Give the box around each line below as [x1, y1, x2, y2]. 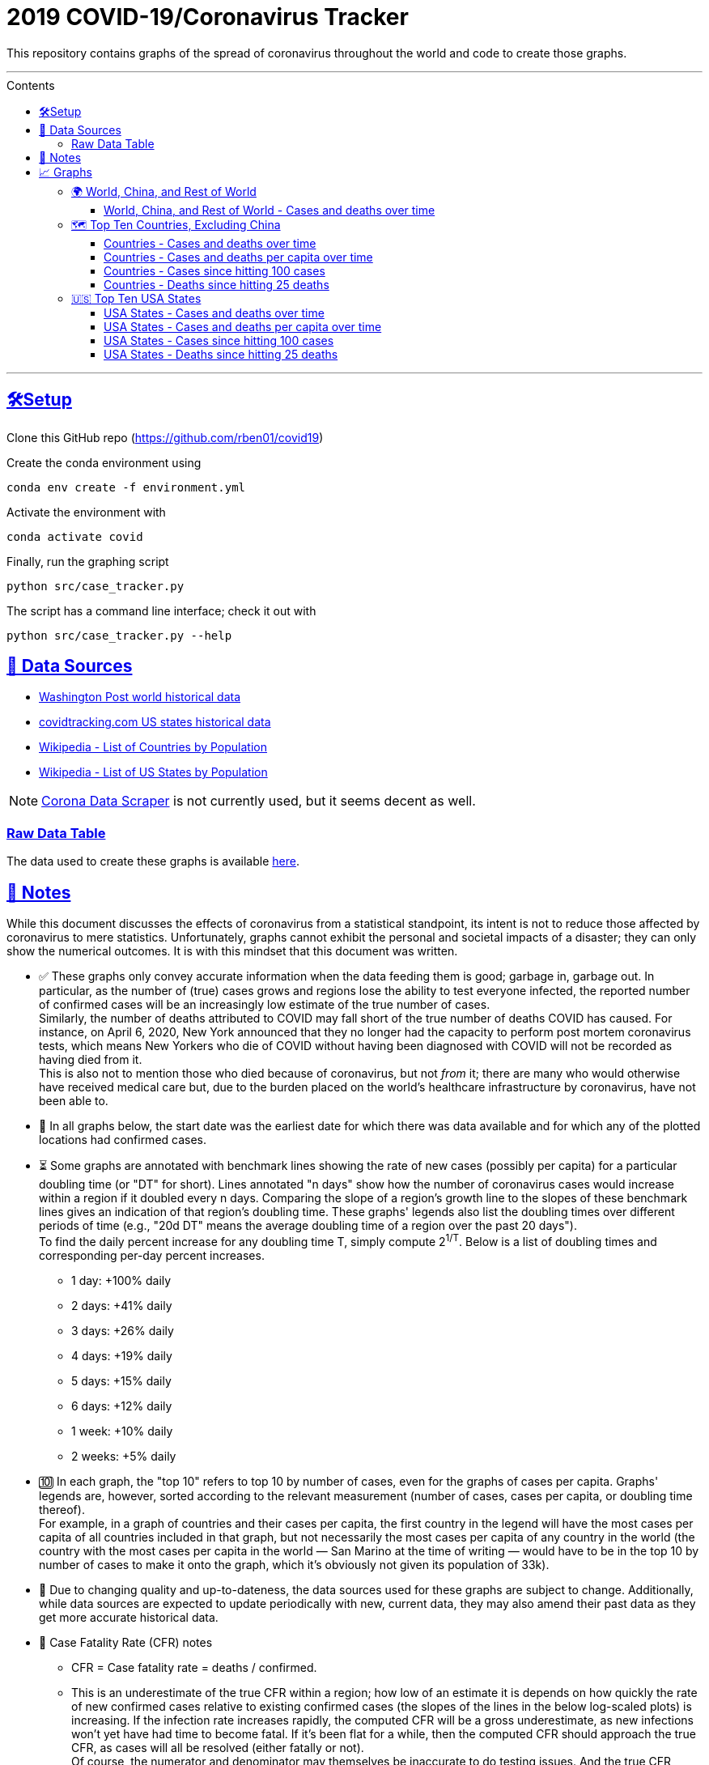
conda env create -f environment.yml [6, 480, 246, 494]
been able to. [39, 1094, 108, 1108]
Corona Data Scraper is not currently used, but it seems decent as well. [41, 793, 476, 810]
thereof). [39, 1502, 85, 1516]
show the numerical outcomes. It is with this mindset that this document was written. [6, 944, 458, 959]
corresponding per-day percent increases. [39, 1248, 265, 1262]
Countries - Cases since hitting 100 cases [104, 263, 325, 278]
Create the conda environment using [6, 455, 202, 470]
